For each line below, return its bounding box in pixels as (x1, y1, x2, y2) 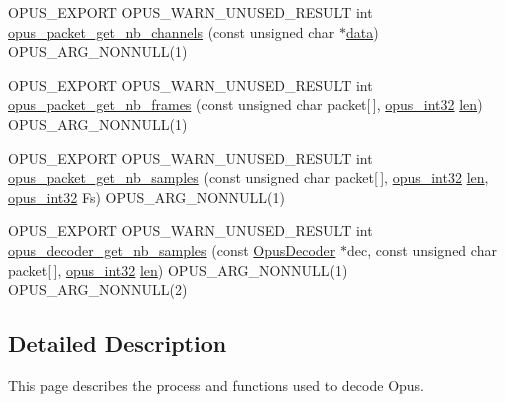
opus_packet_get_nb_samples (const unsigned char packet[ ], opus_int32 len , (8, 167, 489, 188)
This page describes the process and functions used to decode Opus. (8, 374, 425, 395)
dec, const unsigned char (347, 239, 497, 260)
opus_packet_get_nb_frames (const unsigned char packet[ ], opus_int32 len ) (8, 94, 483, 115)
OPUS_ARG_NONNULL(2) (8, 279, 188, 300)
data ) (345, 21, 379, 42)
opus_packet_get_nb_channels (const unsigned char (8, 21, 335, 42)
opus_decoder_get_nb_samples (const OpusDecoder (8, 239, 336, 260)
